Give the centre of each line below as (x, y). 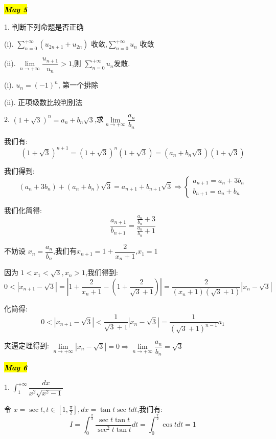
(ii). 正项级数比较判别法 (43, 102)
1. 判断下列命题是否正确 (44, 26)
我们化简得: (23, 210)
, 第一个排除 (78, 85)
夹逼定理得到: (27, 346)
